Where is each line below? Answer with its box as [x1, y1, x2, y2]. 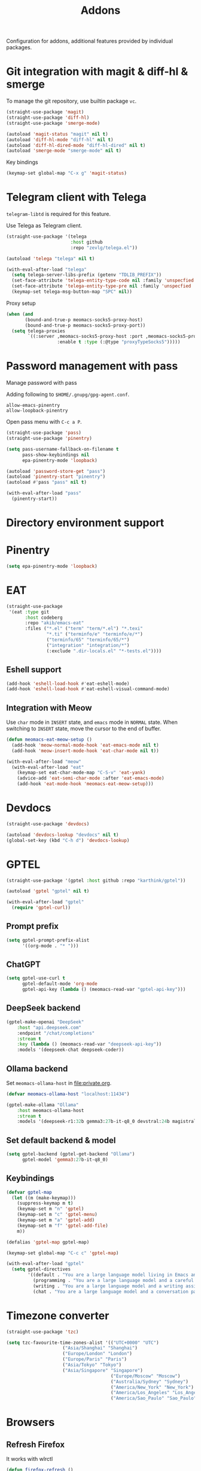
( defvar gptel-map [6, 1189, 52, 1195]
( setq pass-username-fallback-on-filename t [6, 446, 119, 452]
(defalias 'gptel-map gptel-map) [6, 1239, 90, 1245]
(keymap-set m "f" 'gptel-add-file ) [17, 1223, 109, 1229]
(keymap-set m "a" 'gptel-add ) [17, 1217, 95, 1223]
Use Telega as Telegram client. [6, 222, 83, 229]
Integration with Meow [6, 703, 92, 713]
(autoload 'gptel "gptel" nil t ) [6, 888, 90, 894]
